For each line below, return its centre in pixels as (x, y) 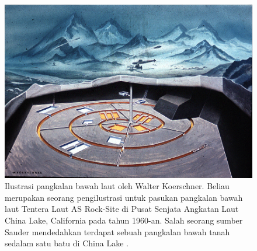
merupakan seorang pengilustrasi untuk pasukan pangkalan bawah (124, 197)
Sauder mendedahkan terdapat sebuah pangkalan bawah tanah (117, 231)
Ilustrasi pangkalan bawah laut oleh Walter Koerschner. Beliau (117, 186)
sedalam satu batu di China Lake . (67, 243)
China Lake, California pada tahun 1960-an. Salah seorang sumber (124, 220)
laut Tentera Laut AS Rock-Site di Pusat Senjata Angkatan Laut (122, 209)
